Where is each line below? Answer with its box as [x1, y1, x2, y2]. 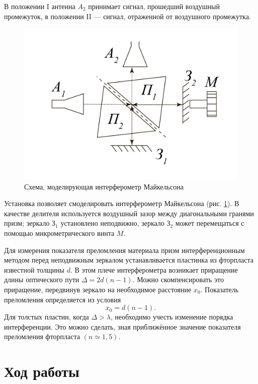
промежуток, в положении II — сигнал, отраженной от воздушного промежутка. [4, 11, 251, 21]
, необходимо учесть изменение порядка [110, 311, 233, 322]
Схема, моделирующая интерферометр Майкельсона [24, 181, 184, 191]
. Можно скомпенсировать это [132, 274, 224, 285]
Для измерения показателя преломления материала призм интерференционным [4, 244, 245, 255]
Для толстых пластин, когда [4, 311, 89, 322]
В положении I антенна [4, 1, 75, 11]
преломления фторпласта [4, 331, 80, 342]
